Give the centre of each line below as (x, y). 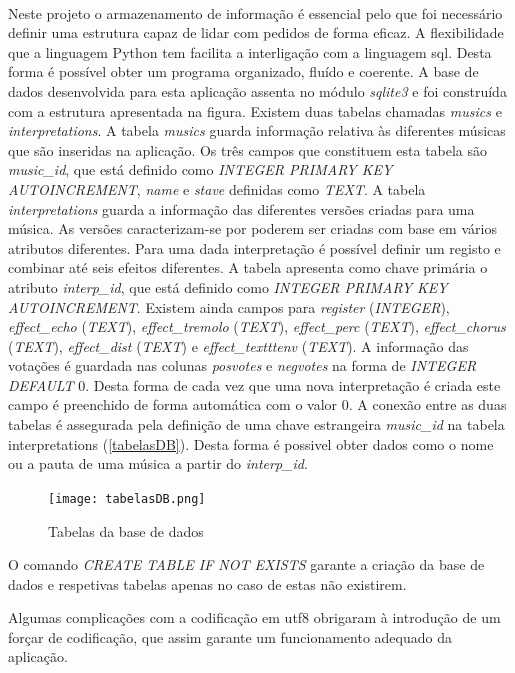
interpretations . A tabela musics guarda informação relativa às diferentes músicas (257, 130)
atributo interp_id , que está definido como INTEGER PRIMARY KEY (228, 286)
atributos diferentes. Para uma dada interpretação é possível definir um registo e (254, 247)
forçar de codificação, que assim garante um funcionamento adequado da (230, 636)
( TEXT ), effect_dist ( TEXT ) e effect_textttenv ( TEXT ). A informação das (238, 345)
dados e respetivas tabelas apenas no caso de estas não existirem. (207, 583)
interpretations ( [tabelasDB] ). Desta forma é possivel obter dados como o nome (251, 443)
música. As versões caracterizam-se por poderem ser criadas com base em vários (252, 228)
